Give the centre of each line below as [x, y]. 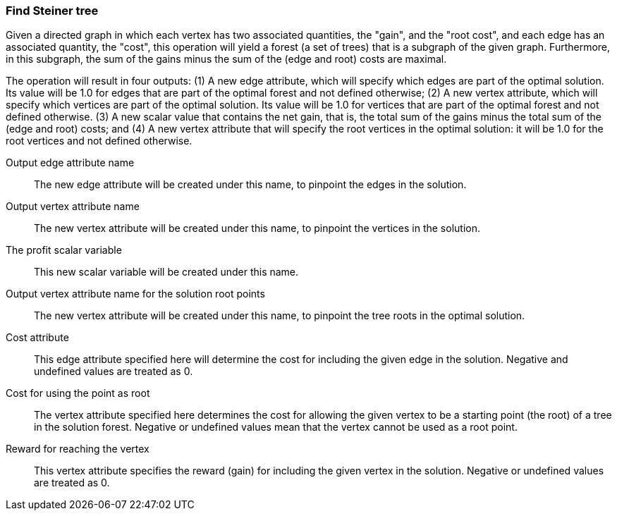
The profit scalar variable [64, 250]
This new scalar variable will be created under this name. [166, 272]
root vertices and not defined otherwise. [99, 141]
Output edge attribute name [70, 163]
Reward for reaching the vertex [78, 449]
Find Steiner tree [52, 11]
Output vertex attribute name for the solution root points [135, 294]
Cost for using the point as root [78, 393]
